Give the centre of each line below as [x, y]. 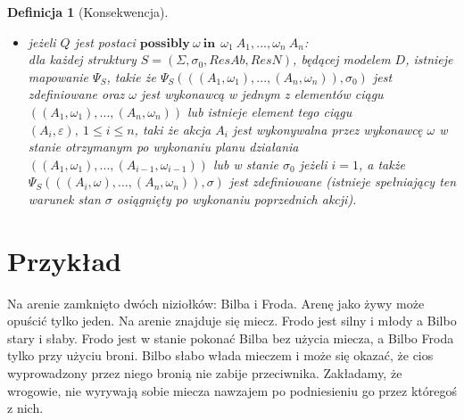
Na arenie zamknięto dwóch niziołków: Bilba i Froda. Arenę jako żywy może [216, 303]
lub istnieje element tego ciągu [270, 111]
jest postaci [105, 41]
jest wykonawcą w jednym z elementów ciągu [262, 94]
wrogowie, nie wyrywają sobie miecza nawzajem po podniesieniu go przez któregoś [232, 390]
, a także [381, 164]
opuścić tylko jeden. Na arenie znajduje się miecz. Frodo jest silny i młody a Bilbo [232, 321]
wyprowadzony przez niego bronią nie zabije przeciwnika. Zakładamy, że [205, 373]
